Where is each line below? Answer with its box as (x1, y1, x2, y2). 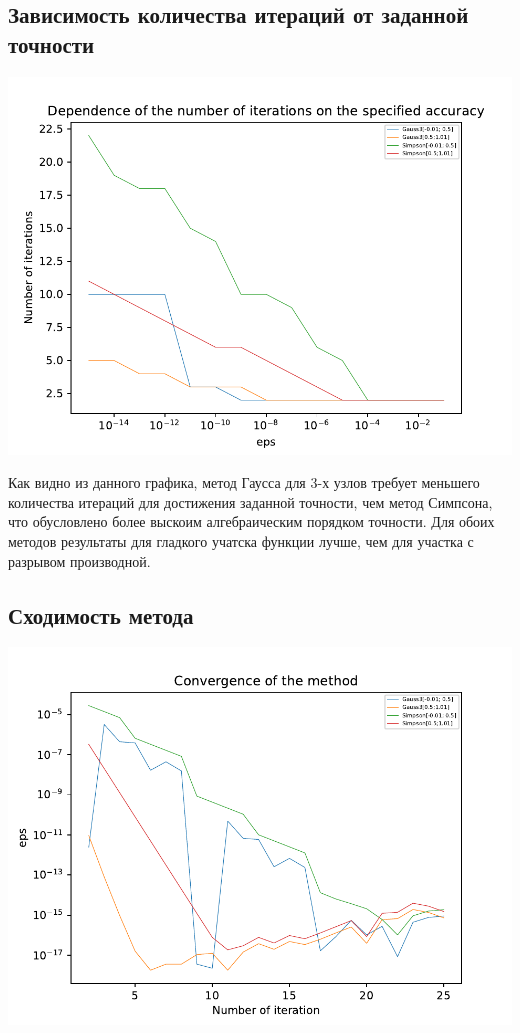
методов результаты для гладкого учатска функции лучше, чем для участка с (8, 530, 474, 551)
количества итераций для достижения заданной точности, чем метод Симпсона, (8, 491, 493, 512)
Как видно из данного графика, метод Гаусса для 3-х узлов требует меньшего (8, 472, 480, 493)
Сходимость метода (8, 599, 194, 630)
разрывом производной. (8, 550, 151, 571)
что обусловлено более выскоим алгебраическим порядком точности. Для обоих (8, 511, 495, 532)
